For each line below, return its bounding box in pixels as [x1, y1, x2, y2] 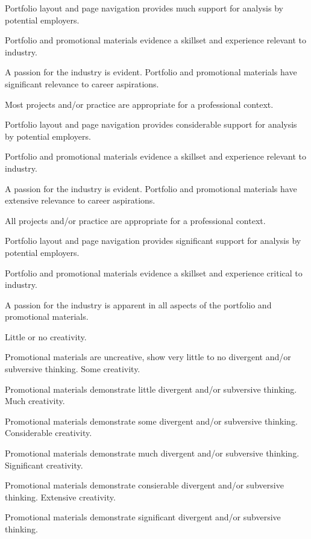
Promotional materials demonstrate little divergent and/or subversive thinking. [5, 382, 297, 395]
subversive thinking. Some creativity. [5, 363, 140, 375]
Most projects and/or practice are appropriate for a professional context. [5, 98, 274, 110]
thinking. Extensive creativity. [5, 490, 116, 503]
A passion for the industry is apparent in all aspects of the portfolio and [5, 298, 272, 311]
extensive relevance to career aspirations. [5, 194, 155, 207]
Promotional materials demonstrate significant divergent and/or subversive [5, 511, 281, 523]
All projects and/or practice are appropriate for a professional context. [5, 214, 266, 226]
